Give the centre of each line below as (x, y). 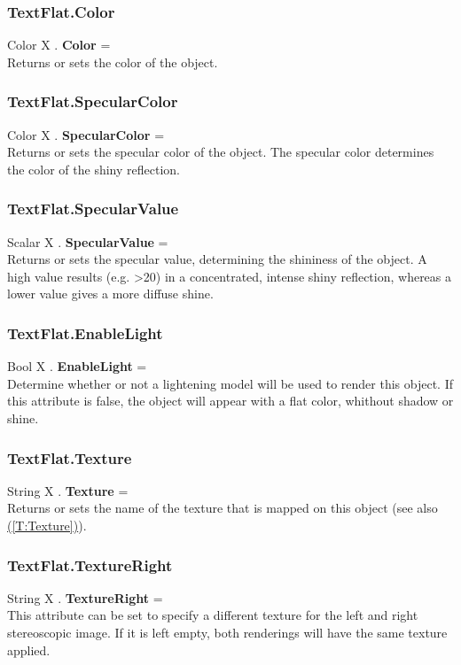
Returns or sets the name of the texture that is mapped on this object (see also (223, 508)
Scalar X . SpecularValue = (88, 241)
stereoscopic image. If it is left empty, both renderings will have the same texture (227, 632)
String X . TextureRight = (85, 597)
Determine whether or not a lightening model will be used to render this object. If (230, 383)
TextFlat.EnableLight (85, 332)
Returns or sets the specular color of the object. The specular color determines (221, 152)
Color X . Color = (59, 45)
